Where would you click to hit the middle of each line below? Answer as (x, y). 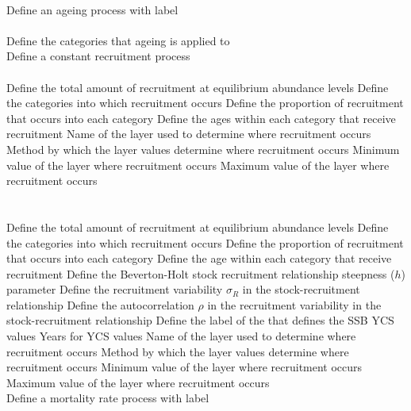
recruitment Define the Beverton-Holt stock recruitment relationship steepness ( (201, 273)
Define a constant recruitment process (98, 56)
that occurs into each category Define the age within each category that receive (199, 258)
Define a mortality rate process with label (108, 398)
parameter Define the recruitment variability (115, 289)
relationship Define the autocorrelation (100, 304)
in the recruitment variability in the (294, 304)
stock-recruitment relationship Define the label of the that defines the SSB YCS (200, 320)
